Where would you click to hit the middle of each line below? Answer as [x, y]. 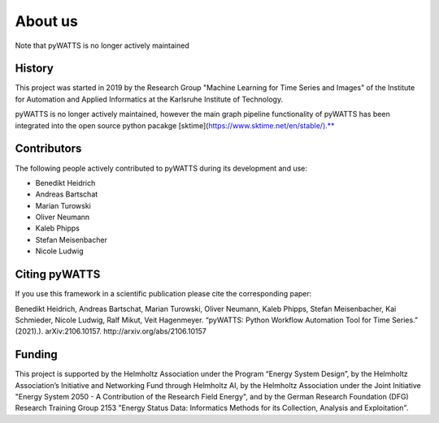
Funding [37, 354]
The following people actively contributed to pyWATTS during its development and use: [161, 168]
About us [47, 21]
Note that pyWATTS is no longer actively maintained [102, 45]
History [35, 69]
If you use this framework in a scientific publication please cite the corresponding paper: [163, 294]
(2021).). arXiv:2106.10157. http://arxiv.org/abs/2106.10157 [111, 331]
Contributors [48, 149]
